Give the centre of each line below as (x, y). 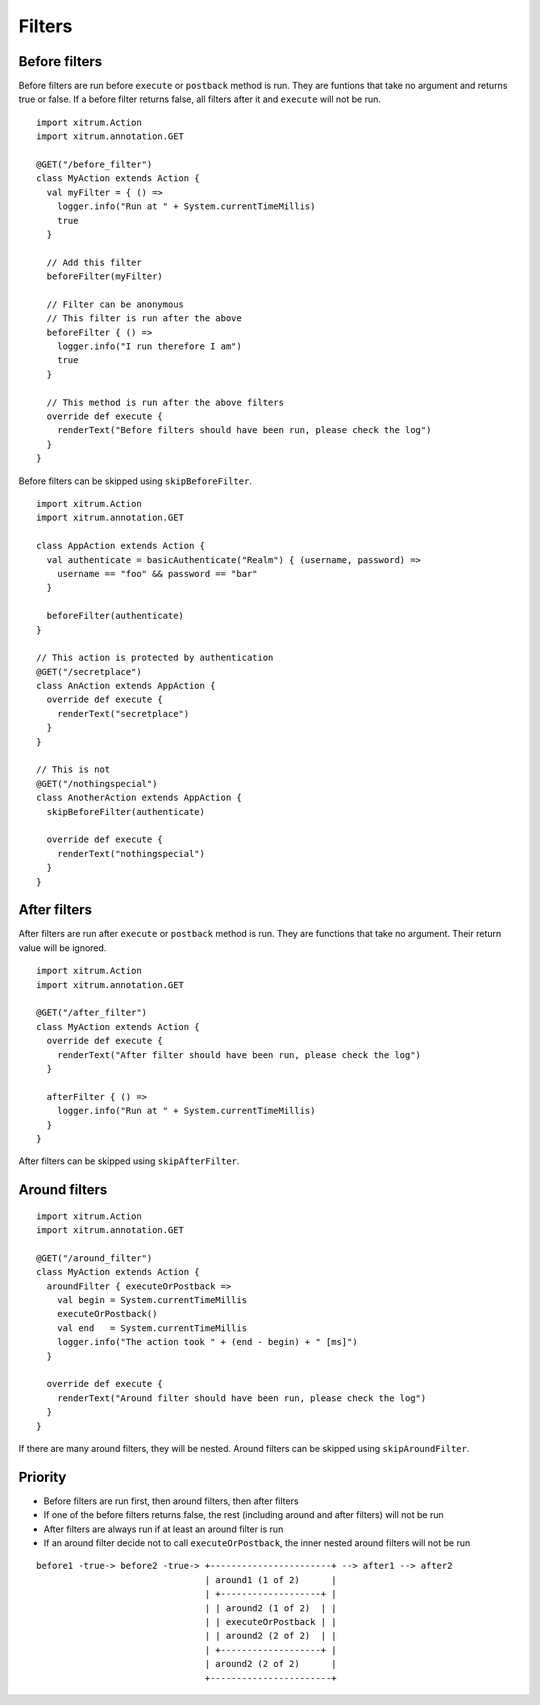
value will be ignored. (62, 947)
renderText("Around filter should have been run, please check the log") (241, 1398)
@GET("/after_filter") (92, 1013)
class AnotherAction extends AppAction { (139, 798)
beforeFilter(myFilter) (105, 276)
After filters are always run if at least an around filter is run (163, 1529)
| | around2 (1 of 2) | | (270, 1608)
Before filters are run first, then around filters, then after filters (171, 1501)
